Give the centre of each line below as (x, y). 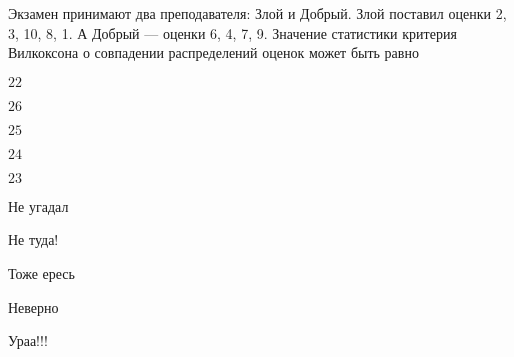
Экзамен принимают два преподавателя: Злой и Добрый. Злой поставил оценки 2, (257, 13)
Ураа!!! (28, 340)
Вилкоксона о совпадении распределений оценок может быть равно (213, 52)
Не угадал (38, 205)
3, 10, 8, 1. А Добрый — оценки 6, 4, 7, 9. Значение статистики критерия (232, 32)
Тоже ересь (41, 272)
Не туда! (33, 239)
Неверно (33, 306)
